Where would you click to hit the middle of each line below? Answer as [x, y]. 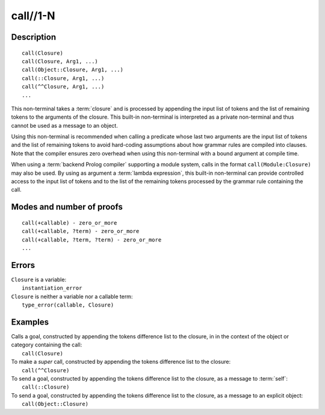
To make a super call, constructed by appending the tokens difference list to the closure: [121, 362]
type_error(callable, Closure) [68, 305]
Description [34, 37]
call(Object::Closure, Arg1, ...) [73, 70]
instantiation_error [52, 288]
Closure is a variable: [39, 279]
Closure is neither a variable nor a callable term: [72, 296]
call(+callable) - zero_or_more [70, 223]
